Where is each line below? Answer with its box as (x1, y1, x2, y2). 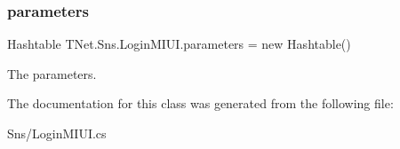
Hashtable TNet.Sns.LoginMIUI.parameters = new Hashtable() (7, 35, 351, 53)
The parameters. (7, 64, 97, 82)
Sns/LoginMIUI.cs (7, 124, 107, 142)
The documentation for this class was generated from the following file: (7, 94, 394, 113)
